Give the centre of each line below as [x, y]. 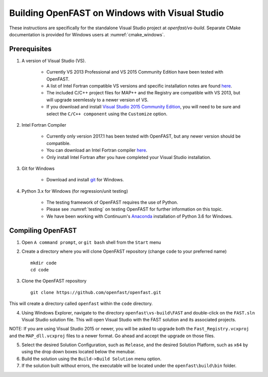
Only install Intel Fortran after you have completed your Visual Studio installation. [129, 157]
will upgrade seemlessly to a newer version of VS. [98, 100]
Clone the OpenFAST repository [54, 281]
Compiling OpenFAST [43, 230]
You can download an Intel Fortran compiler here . [97, 150]
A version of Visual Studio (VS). [54, 61]
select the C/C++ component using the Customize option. [107, 114]
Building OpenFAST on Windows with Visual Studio [117, 13]
